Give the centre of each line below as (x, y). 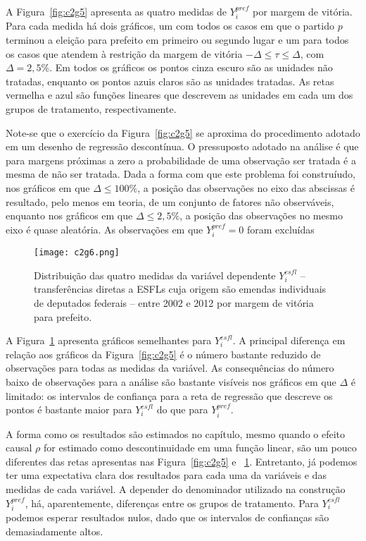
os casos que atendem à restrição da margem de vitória (124, 53)
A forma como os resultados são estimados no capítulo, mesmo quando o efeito (176, 433)
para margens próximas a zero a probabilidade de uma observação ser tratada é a (181, 160)
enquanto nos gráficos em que (69, 215)
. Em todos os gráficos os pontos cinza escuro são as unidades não (191, 67)
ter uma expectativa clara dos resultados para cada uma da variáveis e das (166, 475)
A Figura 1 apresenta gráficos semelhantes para (109, 340)
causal (19, 448)
